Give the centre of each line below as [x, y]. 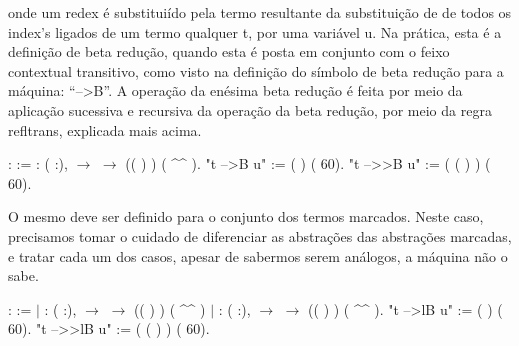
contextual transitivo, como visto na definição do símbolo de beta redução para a [256, 70]
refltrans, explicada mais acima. [105, 129]
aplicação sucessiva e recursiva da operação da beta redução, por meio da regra [250, 109]
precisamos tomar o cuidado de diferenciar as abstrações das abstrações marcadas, [260, 235]
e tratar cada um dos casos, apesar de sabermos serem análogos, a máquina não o [258, 255]
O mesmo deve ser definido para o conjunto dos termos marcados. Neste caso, [246, 216]
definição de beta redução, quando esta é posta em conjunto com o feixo [229, 51]
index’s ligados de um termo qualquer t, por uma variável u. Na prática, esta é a [255, 31]
